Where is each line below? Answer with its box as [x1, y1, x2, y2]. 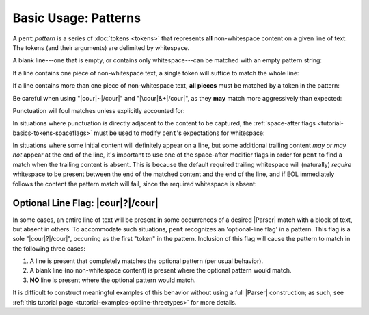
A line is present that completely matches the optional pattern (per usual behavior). [29, 257, 263, 265]
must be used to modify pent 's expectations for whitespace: [93, 129, 265, 137]
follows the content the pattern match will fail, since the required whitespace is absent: [12, 179, 257, 188]
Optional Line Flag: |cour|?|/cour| [12, 197, 159, 209]
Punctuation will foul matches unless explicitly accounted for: [12, 106, 185, 114]
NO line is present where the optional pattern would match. [29, 276, 196, 284]
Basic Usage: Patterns [12, 10, 141, 25]
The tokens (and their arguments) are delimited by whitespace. [12, 43, 190, 51]
